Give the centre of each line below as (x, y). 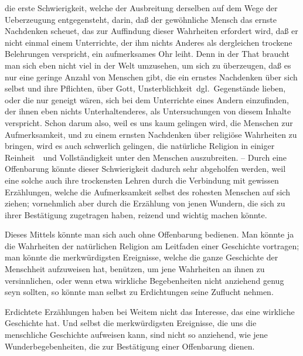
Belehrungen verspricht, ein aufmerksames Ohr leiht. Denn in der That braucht (147, 54)
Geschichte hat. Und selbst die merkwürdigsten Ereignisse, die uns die (131, 323)
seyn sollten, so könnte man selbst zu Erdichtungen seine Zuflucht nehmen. (139, 292)
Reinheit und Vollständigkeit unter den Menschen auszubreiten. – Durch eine (146, 157)
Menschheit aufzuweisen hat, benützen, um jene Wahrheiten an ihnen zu (135, 269)
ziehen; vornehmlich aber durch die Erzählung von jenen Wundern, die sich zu (145, 203)
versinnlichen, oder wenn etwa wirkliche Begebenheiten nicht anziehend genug (144, 280)
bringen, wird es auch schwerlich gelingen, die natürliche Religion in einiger (140, 146)
